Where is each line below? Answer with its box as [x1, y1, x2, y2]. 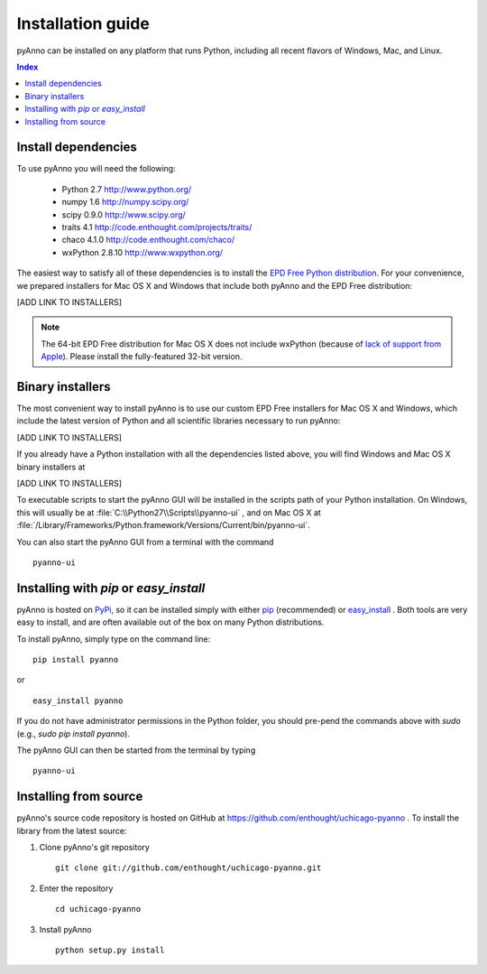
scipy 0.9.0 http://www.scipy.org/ [61, 209, 187, 220]
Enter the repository [39, 883, 114, 894]
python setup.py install [55, 944, 165, 955]
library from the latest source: [16, 825, 127, 836]
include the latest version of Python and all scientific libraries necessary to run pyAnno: [16, 415, 341, 426]
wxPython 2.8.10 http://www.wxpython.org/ [61, 246, 224, 257]
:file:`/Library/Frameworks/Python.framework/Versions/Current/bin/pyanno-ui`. [16, 520, 310, 531]
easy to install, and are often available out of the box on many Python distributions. [16, 617, 325, 627]
